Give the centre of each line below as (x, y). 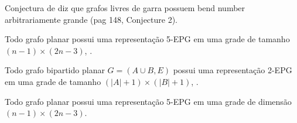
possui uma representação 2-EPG (233, 70)
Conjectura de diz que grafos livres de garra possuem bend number (125, 8)
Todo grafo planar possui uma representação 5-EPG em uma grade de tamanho (147, 39)
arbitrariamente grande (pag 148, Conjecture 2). (91, 19)
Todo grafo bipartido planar (55, 70)
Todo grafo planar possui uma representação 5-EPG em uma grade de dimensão (148, 101)
